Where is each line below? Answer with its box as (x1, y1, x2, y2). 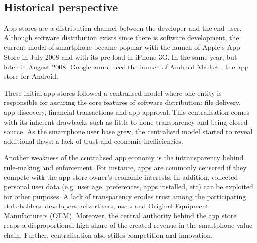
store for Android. (4, 71, 58, 81)
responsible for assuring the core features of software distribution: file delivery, (4, 97, 241, 107)
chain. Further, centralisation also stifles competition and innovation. (4, 230, 213, 240)
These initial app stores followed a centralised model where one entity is (4, 87, 222, 98)
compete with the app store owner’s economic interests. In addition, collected (4, 172, 238, 182)
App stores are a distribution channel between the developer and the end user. (4, 23, 242, 33)
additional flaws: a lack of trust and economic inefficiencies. (4, 136, 183, 146)
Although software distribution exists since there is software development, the (4, 32, 239, 42)
